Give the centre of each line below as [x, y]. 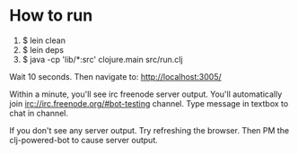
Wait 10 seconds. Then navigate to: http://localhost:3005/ [115, 76]
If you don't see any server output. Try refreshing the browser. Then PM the [149, 130]
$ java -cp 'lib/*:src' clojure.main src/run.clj [102, 59]
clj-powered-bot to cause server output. [84, 140]
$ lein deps [43, 49]
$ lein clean [44, 40]
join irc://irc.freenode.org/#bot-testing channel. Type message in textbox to [149, 103]
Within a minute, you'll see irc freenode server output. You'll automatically [146, 94]
